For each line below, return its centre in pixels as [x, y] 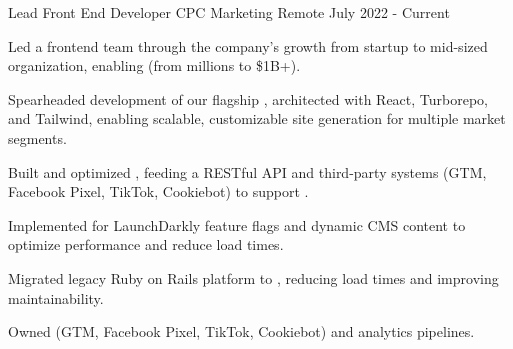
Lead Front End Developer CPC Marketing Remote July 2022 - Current [229, 12]
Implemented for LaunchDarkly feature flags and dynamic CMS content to [237, 224]
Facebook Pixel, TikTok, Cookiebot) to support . [158, 191]
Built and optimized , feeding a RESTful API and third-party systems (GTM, [247, 171]
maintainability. [56, 297]
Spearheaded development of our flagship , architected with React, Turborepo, [248, 98]
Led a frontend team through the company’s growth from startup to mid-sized [248, 45]
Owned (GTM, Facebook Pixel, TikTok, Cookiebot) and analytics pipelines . [241, 331]
